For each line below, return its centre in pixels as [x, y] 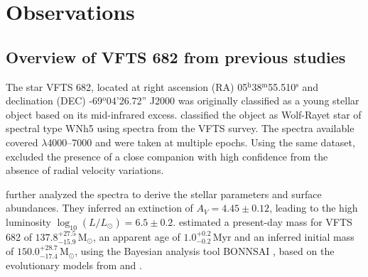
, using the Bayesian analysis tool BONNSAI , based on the [205, 251]
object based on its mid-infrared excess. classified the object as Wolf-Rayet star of [184, 114]
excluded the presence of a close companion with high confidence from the [167, 156]
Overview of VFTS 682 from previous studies [176, 56]
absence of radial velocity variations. [85, 170]
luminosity [28, 221]
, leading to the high [314, 208]
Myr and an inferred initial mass [283, 236]
